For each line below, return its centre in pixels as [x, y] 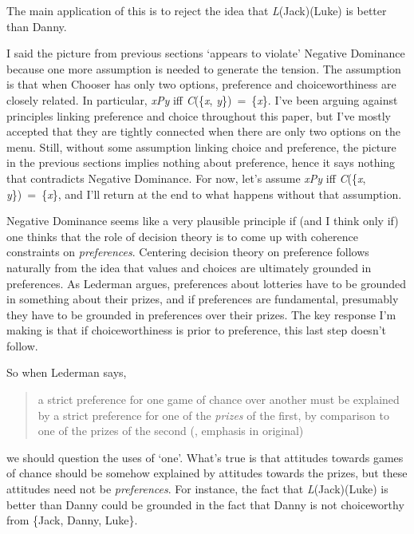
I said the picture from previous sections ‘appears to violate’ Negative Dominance [206, 53]
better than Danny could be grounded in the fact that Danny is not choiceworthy [205, 504]
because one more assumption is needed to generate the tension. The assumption [204, 68]
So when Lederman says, [67, 372]
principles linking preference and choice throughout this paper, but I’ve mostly [199, 115]
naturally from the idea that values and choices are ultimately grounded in [189, 267]
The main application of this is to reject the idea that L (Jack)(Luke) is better [197, 10]
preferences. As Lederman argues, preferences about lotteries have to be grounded [206, 283]
